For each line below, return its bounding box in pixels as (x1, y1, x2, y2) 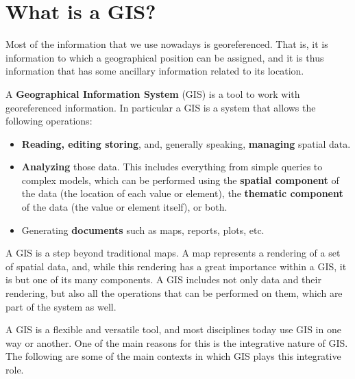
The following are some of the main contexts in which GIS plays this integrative (5, 349, 341, 363)
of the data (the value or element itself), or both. (21, 200, 228, 214)
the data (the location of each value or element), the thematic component (21, 186, 343, 200)
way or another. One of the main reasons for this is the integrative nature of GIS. (5, 335, 348, 350)
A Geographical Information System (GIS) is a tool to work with (5, 86, 300, 101)
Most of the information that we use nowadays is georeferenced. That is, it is (5, 37, 328, 51)
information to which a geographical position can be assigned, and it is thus (5, 50, 324, 64)
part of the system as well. (5, 299, 117, 313)
